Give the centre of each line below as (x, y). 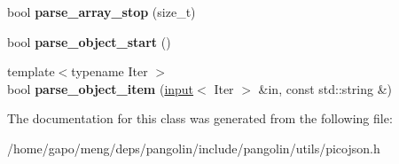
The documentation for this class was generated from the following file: (200, 118)
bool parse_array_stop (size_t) (102, 12)
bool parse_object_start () (89, 41)
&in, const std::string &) (325, 88)
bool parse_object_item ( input (101, 88)
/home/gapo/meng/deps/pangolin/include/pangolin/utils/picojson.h (194, 148)
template (31, 71)
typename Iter (110, 71)
